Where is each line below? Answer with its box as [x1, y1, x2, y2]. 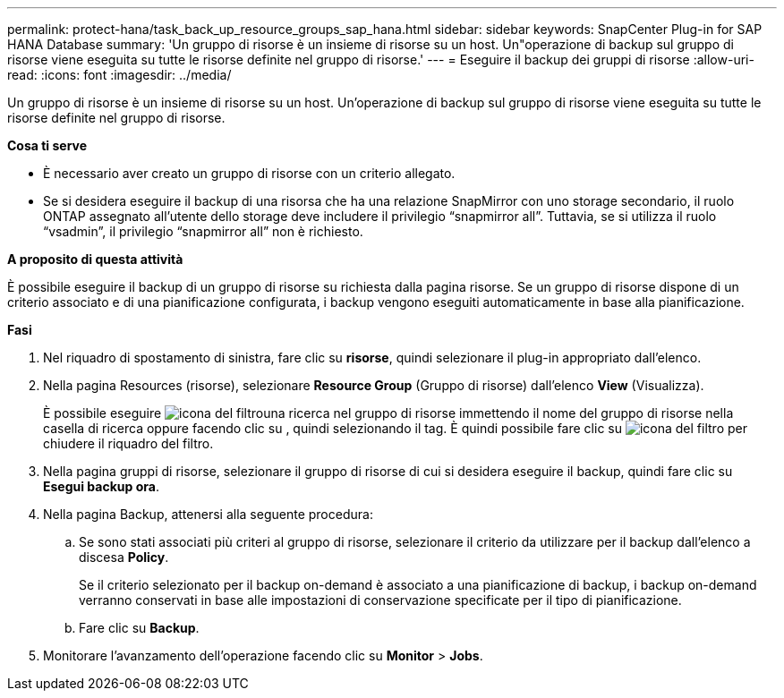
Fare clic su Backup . [79, 620, 200, 635]
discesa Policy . [79, 549, 169, 565]
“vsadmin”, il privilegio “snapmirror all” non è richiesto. [43, 224, 363, 239]
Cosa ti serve [7, 138, 88, 153]
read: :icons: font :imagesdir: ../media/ [7, 67, 232, 82]
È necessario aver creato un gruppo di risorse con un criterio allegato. [43, 166, 456, 181]
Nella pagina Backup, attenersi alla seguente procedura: [43, 506, 373, 522]
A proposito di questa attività [7, 251, 183, 267]
